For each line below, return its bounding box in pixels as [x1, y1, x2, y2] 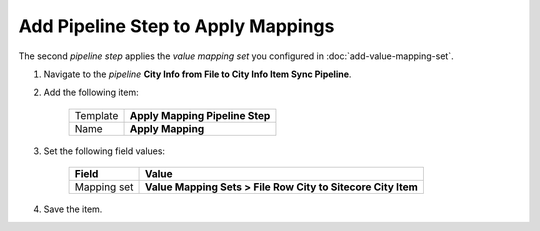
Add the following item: [43, 86, 139, 99]
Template [74, 108, 119, 122]
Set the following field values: [43, 145, 165, 157]
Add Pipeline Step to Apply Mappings [18, 15, 335, 37]
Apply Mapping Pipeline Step [129, 108, 271, 122]
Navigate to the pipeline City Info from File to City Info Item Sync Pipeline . [43, 68, 352, 80]
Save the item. [43, 203, 103, 215]
